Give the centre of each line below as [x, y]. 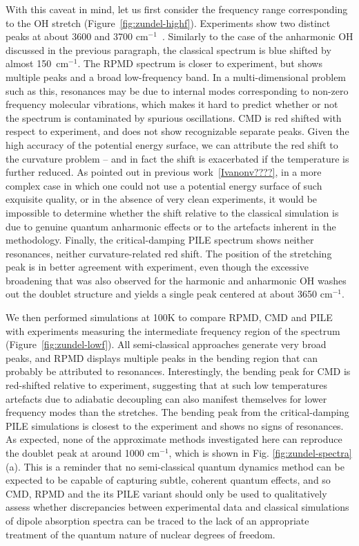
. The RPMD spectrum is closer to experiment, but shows [200, 63]
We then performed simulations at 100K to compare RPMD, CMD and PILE [169, 317]
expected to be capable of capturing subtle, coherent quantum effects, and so [168, 480]
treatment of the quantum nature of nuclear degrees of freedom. [140, 534]
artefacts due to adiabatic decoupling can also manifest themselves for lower [166, 398]
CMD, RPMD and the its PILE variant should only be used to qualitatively [166, 493]
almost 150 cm [37, 63]
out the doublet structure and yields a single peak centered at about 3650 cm [169, 294]
